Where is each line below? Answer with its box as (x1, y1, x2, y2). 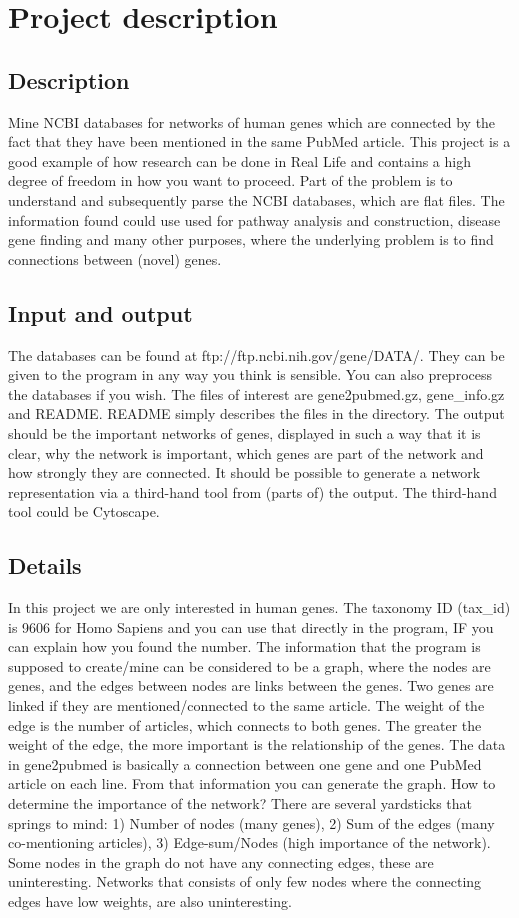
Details (8, 550, 82, 581)
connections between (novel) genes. (8, 248, 222, 269)
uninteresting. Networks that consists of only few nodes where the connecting (8, 871, 482, 892)
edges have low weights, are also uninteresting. (8, 890, 292, 911)
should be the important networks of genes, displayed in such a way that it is (8, 422, 481, 443)
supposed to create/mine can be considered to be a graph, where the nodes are (8, 655, 491, 676)
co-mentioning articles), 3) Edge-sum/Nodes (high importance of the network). (8, 832, 491, 853)
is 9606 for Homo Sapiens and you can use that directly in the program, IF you (8, 616, 494, 637)
